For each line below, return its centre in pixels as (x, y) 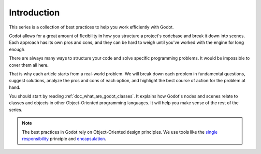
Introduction (34, 13)
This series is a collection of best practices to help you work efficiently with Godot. (91, 27)
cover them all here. (29, 65)
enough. (17, 49)
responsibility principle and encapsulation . (64, 139)
